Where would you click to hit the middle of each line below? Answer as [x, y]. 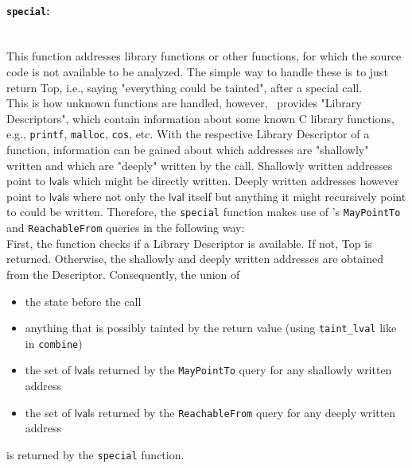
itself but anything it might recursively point [297, 196]
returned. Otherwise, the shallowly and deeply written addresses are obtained [195, 259]
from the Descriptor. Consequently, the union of [123, 274]
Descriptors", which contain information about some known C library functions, [200, 118]
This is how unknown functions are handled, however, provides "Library [184, 103]
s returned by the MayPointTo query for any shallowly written [241, 370]
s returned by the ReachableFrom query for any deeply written [243, 412]
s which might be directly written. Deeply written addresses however [232, 181]
